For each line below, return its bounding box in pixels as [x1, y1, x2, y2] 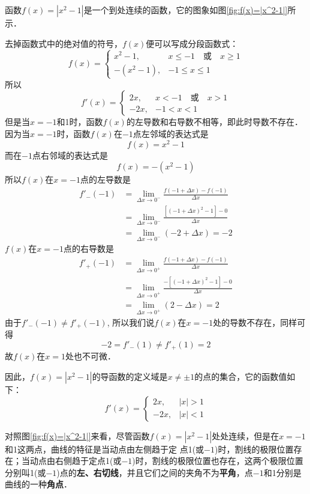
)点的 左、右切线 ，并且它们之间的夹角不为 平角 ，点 [56, 466, 253, 478]
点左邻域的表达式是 [133, 127, 209, 140]
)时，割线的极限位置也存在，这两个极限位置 [132, 454, 303, 467]
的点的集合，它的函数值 [194, 370, 287, 383]
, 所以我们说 [107, 316, 155, 328]
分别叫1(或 [5, 466, 46, 478]
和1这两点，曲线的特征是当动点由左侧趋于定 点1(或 [5, 442, 204, 455]
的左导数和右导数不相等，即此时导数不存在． [126, 115, 303, 128]
